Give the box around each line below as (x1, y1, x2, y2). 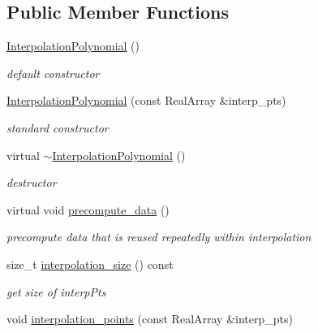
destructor (6, 174, 57, 191)
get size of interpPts (6, 283, 106, 300)
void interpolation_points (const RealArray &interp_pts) (6, 310, 293, 327)
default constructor (6, 64, 100, 81)
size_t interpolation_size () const (6, 255, 174, 272)
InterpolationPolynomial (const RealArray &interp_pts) (6, 92, 286, 109)
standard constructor (6, 119, 109, 136)
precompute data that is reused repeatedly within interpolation (6, 228, 312, 245)
